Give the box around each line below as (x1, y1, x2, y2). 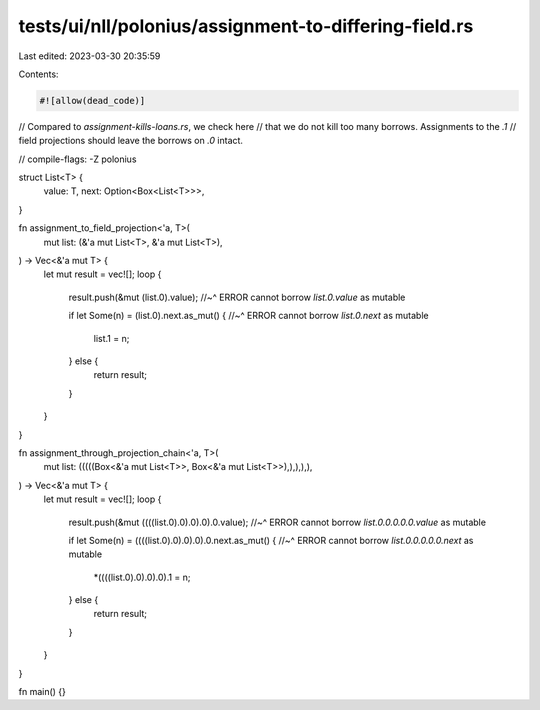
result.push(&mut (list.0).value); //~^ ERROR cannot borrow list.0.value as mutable (68, 291, 406, 303)
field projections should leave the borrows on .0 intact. (18, 135, 244, 147)
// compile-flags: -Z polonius (18, 153, 137, 165)
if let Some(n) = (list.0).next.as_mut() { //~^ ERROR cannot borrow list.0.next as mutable (68, 310, 429, 322)
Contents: (18, 68, 59, 80)
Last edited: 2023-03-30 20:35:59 (18, 50, 161, 62)
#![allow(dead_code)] (39, 95, 146, 106)
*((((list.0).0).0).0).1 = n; (93, 571, 191, 583)
